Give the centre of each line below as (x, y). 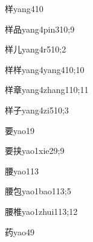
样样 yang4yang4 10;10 (45, 69)
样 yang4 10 (24, 8)
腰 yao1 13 (22, 170)
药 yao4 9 (20, 231)
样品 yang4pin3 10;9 (40, 29)
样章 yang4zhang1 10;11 (47, 90)
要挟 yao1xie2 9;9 (35, 151)
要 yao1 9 (20, 130)
